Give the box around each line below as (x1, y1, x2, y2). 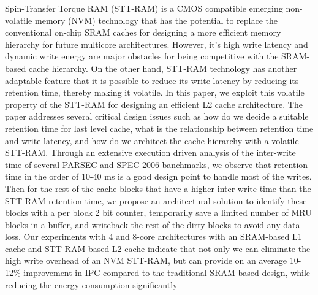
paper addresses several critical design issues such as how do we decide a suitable (5, 110, 309, 123)
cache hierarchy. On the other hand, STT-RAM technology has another (28, 61, 297, 74)
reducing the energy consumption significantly (5, 278, 178, 291)
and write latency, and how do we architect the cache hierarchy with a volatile (5, 134, 299, 147)
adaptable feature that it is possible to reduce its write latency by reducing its (5, 74, 299, 86)
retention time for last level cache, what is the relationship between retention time (5, 121, 314, 134)
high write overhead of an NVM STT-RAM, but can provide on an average (5, 254, 287, 267)
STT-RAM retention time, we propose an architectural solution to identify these (5, 194, 307, 207)
